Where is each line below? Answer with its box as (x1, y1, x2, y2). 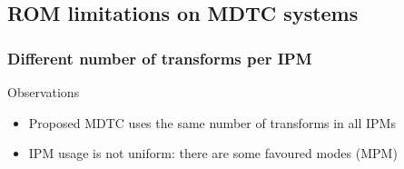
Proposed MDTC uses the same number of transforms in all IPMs (28, 113, 396, 132)
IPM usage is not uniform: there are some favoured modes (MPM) (28, 144, 398, 163)
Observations (7, 83, 80, 101)
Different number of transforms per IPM (7, 46, 312, 69)
